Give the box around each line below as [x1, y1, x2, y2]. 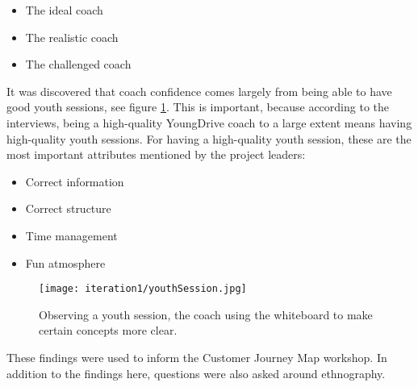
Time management [25, 227, 118, 243]
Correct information [25, 173, 124, 189]
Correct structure [25, 200, 111, 217]
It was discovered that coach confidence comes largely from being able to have [6, 82, 392, 99]
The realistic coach [25, 28, 119, 45]
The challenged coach [25, 56, 132, 73]
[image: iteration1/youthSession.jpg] [39, 283, 247, 295]
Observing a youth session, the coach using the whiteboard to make [39, 306, 373, 322]
